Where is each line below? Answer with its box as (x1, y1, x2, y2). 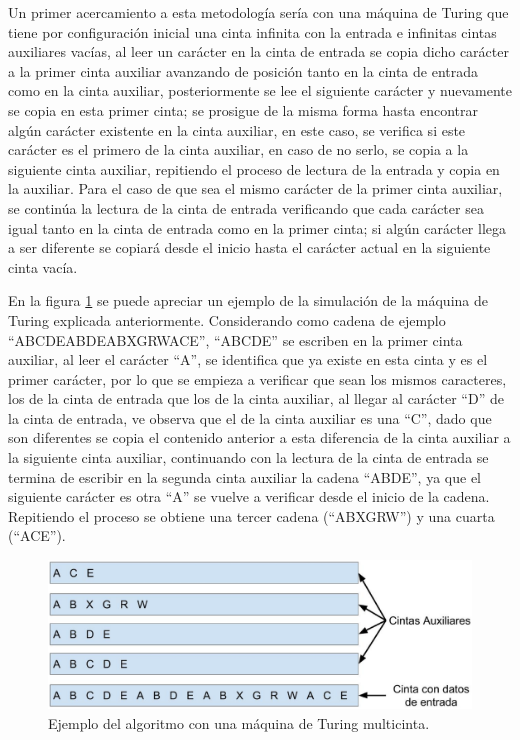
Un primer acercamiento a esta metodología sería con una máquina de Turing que (8, 2, 509, 22)
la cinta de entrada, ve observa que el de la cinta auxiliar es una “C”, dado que (8, 407, 492, 428)
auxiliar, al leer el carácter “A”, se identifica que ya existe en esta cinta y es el (8, 349, 488, 370)
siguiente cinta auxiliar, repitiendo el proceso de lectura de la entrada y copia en (8, 158, 500, 179)
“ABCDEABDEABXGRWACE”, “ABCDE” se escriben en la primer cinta (8, 329, 463, 350)
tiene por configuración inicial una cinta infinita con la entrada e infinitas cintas (8, 21, 497, 42)
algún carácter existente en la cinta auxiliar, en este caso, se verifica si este (8, 119, 466, 140)
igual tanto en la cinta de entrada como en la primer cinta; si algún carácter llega (8, 217, 507, 238)
